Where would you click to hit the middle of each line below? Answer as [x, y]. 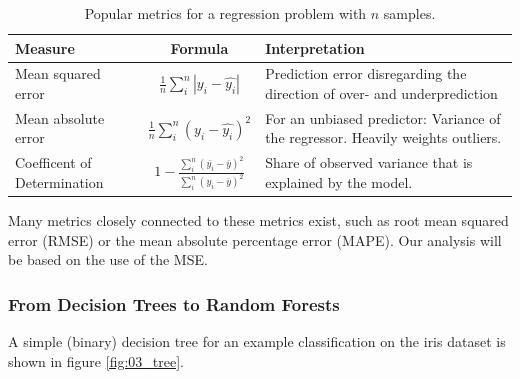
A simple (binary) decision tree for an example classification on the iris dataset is [257, 341]
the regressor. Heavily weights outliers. [383, 137]
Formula [199, 47]
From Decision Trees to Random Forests [174, 303]
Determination [59, 181]
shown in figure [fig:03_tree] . [96, 360]
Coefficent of [53, 162]
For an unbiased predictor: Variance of [383, 117]
